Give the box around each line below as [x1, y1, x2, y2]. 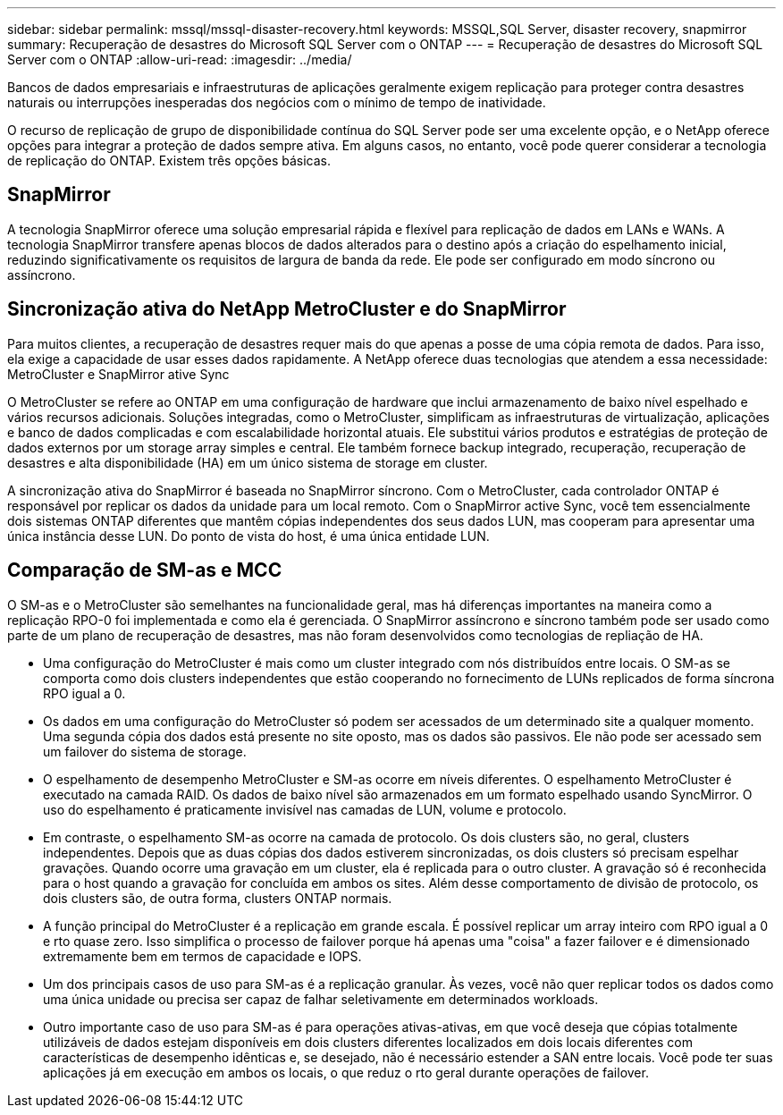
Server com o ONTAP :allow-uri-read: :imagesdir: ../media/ [7, 52, 352, 67]
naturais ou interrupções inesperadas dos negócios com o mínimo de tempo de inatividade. [7, 95, 546, 110]
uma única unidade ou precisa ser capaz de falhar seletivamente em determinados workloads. [43, 991, 599, 1007]
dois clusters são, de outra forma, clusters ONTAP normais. [43, 890, 392, 906]
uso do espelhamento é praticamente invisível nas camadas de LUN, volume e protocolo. [43, 801, 567, 817]
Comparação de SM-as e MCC [7, 559, 282, 582]
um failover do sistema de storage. [43, 743, 247, 759]
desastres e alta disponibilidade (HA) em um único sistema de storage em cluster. [7, 454, 488, 470]
